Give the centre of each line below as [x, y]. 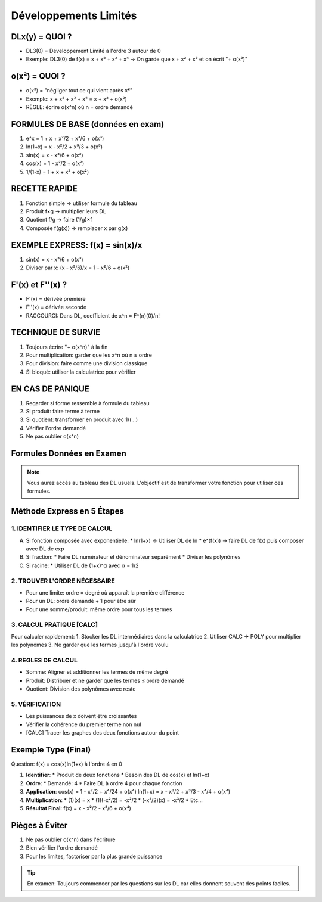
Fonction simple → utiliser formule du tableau [81, 203]
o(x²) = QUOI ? [38, 77]
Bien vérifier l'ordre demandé [62, 848]
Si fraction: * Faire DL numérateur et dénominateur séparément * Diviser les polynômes [133, 557]
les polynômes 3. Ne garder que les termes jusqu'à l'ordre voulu [90, 645]
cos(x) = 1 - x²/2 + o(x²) [55, 163]
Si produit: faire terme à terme [63, 412]
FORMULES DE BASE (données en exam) [88, 124]
